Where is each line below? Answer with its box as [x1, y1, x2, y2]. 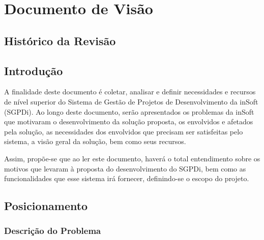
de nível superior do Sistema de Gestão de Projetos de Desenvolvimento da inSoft [4, 96, 258, 107]
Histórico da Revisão [4, 32, 116, 48]
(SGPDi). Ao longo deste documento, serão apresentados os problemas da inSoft [4, 106, 254, 117]
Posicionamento [4, 198, 88, 214]
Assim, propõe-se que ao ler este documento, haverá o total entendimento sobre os [4, 153, 260, 163]
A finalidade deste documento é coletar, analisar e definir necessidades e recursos [4, 86, 256, 97]
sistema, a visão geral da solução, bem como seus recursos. [4, 136, 186, 147]
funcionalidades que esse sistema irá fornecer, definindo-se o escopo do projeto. [4, 173, 249, 184]
